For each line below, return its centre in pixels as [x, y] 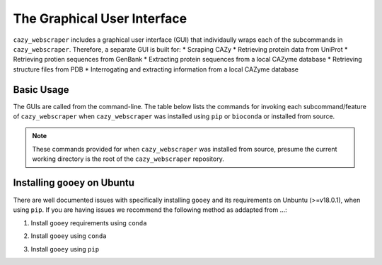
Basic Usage [41, 90]
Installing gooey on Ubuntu [74, 183]
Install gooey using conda [69, 236]
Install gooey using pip [65, 249]
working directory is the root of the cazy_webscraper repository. [128, 159]
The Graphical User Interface [100, 18]
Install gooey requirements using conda [89, 222]
